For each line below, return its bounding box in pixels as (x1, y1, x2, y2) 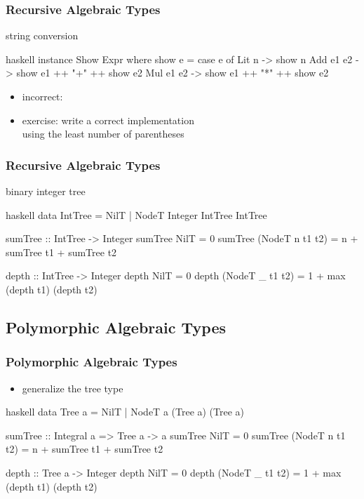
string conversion (6, 28, 79, 43)
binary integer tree (6, 184, 86, 198)
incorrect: (22, 89, 63, 103)
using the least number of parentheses (22, 126, 184, 141)
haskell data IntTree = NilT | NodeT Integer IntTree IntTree (6, 207, 267, 222)
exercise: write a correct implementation (22, 112, 194, 127)
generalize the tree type (22, 380, 123, 395)
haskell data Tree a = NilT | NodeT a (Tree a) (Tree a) (6, 404, 245, 419)
